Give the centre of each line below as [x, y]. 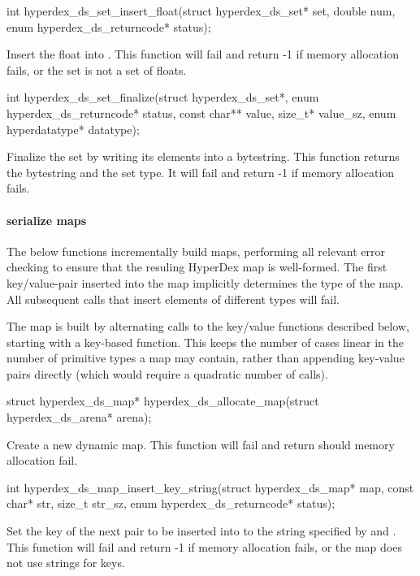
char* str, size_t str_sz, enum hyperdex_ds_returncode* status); [171, 503]
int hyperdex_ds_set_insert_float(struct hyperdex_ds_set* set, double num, [201, 11]
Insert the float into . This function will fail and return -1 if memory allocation [203, 54]
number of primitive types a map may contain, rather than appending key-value [206, 358]
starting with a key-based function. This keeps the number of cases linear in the [206, 342]
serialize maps [47, 220]
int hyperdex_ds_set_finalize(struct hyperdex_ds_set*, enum [163, 97]
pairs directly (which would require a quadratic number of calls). [167, 373]
